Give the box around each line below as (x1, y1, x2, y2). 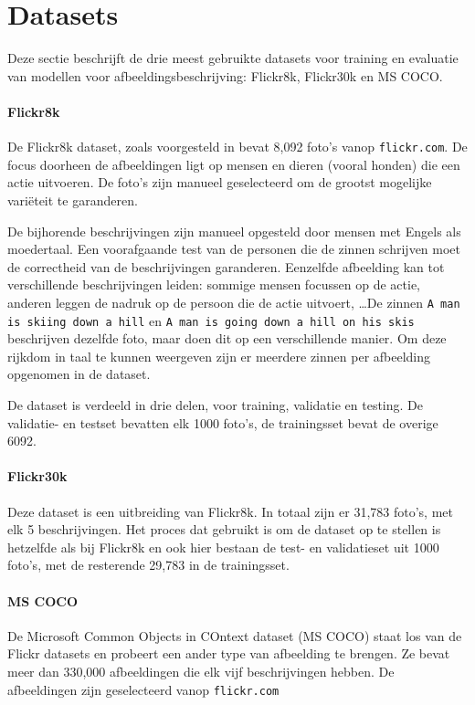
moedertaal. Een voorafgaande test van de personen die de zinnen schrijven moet (7, 239, 461, 258)
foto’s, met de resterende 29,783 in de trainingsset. (7, 555, 290, 574)
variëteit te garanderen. (7, 190, 138, 209)
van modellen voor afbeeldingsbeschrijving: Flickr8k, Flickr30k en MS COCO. (7, 66, 443, 85)
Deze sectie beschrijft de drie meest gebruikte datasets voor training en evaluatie (7, 48, 459, 68)
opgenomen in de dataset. (7, 364, 151, 384)
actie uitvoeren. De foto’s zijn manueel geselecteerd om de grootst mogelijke (7, 173, 432, 192)
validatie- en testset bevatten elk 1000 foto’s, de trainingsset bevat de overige (7, 413, 438, 432)
